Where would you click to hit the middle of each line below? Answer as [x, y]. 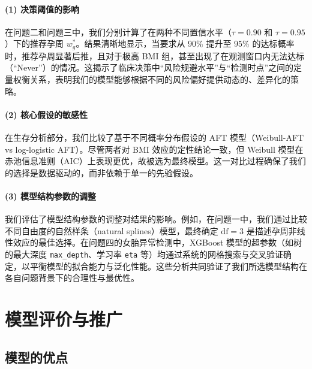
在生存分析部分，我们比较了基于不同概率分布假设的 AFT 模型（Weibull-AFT [154, 137]
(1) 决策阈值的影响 [42, 9]
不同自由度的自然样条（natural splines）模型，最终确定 [112, 230]
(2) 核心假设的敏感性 [46, 114]
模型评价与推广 [64, 319]
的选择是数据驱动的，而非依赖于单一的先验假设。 [101, 172]
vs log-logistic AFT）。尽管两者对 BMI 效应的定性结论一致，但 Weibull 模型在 [154, 149]
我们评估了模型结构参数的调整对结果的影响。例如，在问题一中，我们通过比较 [156, 219]
